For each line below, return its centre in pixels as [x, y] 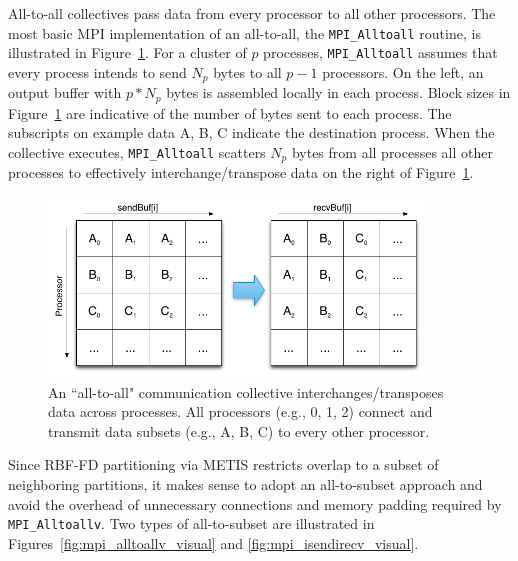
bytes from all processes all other [392, 152]
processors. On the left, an [403, 71]
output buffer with [65, 92]
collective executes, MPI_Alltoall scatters [137, 152]
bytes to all [247, 71]
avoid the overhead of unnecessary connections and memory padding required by [255, 503]
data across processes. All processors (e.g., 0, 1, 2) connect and [240, 411]
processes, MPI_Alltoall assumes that [380, 52]
